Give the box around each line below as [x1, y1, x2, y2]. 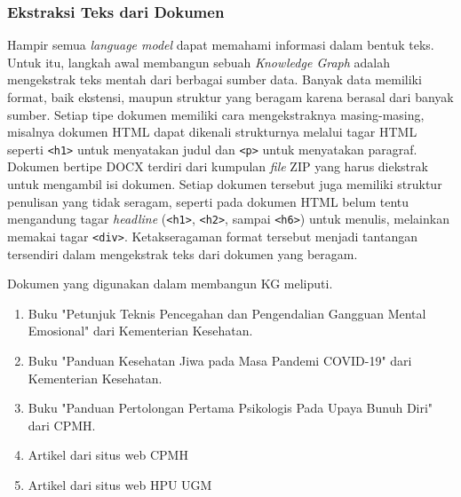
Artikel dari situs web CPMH [28, 446, 188, 464]
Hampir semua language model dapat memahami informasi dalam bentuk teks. [7, 35, 434, 54]
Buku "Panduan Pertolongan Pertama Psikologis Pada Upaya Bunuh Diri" [28, 398, 433, 417]
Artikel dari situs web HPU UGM [28, 475, 212, 493]
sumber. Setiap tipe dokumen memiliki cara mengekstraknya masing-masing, [7, 105, 425, 123]
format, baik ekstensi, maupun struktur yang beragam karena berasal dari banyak [7, 88, 454, 106]
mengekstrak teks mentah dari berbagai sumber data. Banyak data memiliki [7, 70, 422, 89]
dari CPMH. [28, 415, 96, 434]
